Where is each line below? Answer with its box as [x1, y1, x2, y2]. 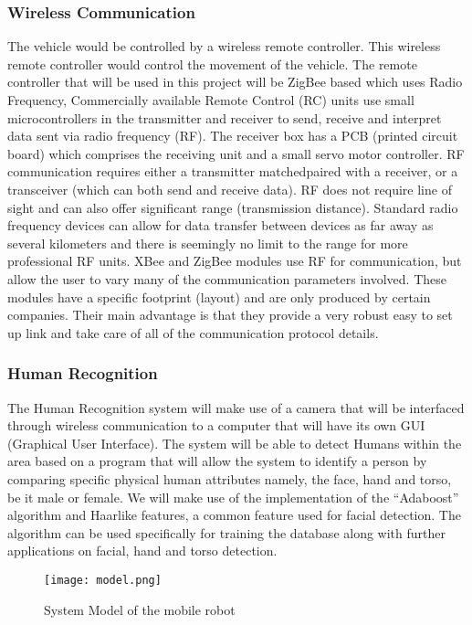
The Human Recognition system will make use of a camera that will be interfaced [7, 397, 465, 417]
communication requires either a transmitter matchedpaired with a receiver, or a [7, 162, 458, 181]
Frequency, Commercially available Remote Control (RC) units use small [7, 90, 414, 109]
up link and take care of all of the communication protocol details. [7, 323, 379, 342]
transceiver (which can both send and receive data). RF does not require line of [7, 179, 452, 198]
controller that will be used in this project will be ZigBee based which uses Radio [7, 72, 463, 91]
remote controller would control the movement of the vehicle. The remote [7, 54, 417, 73]
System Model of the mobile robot [44, 599, 236, 619]
